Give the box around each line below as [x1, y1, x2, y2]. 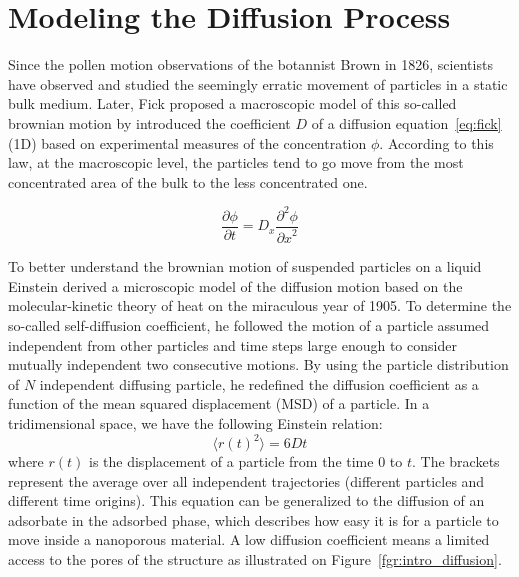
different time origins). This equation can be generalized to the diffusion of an [8, 490, 485, 511]
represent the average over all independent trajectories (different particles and [8, 470, 485, 491]
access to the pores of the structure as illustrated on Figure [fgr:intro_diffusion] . [8, 549, 502, 569]
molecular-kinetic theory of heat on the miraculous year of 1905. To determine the [8, 295, 512, 316]
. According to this [379, 132, 494, 153]
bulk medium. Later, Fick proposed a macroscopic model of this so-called [8, 93, 457, 114]
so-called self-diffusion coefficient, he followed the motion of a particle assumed [8, 314, 490, 335]
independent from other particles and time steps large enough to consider [8, 334, 457, 355]
